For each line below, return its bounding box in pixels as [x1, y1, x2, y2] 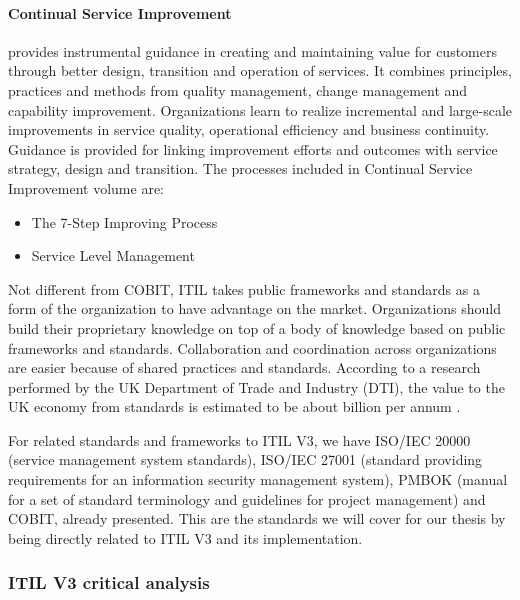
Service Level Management [31, 245, 195, 266]
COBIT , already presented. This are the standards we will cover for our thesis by [8, 508, 506, 529]
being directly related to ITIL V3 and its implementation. [8, 527, 363, 548]
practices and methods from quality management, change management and [8, 79, 468, 100]
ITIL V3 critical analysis [8, 570, 210, 595]
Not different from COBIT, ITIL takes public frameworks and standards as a [8, 278, 480, 299]
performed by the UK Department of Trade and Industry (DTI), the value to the [8, 376, 505, 397]
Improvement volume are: [8, 177, 165, 198]
